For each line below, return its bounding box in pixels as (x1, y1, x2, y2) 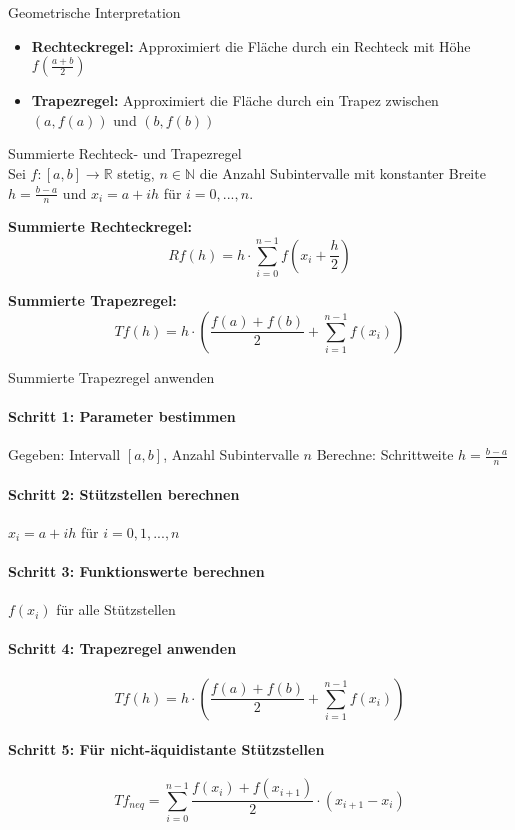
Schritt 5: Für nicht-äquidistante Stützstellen (8, 739, 325, 760)
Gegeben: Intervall (8, 444, 121, 465)
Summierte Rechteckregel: (8, 216, 193, 237)
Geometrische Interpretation (8, 2, 181, 22)
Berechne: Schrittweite (316, 444, 454, 465)
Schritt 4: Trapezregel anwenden (8, 638, 237, 659)
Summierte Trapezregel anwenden (8, 366, 215, 387)
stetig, (117, 162, 155, 183)
